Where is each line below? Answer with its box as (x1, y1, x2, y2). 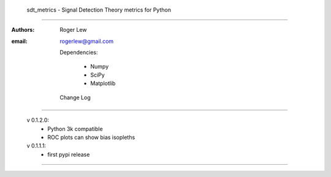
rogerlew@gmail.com (59, 37, 114, 45)
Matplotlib (90, 80, 116, 87)
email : (11, 37, 28, 45)
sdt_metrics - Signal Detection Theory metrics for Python (26, 6, 172, 13)
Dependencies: (59, 49, 98, 56)
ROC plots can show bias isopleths (47, 134, 135, 141)
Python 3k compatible (47, 125, 104, 132)
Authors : (11, 26, 35, 34)
